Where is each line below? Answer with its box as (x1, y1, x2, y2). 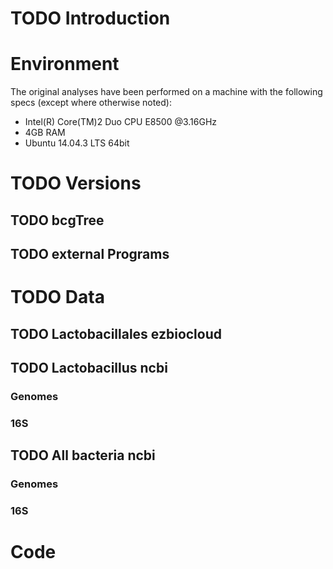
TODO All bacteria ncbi (10, 447, 156, 464)
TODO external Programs (10, 246, 170, 263)
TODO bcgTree (10, 212, 105, 229)
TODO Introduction (10, 7, 171, 30)
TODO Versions (10, 172, 142, 195)
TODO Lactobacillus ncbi (10, 360, 168, 377)
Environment (10, 53, 120, 76)
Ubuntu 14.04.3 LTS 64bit (24, 137, 130, 149)
